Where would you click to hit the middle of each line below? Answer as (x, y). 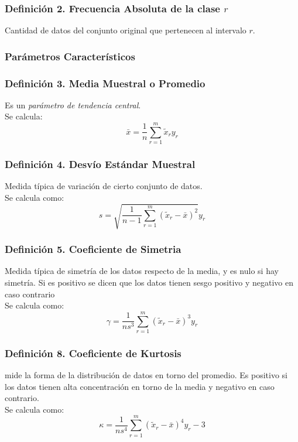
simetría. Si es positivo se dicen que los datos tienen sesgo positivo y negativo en (149, 282)
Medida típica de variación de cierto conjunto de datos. (104, 186)
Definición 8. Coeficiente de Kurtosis (93, 353)
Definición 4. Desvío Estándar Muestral (100, 164)
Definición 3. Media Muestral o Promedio (105, 83)
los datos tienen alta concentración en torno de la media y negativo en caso (140, 386)
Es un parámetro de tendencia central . (73, 104)
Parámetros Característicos (70, 56)
